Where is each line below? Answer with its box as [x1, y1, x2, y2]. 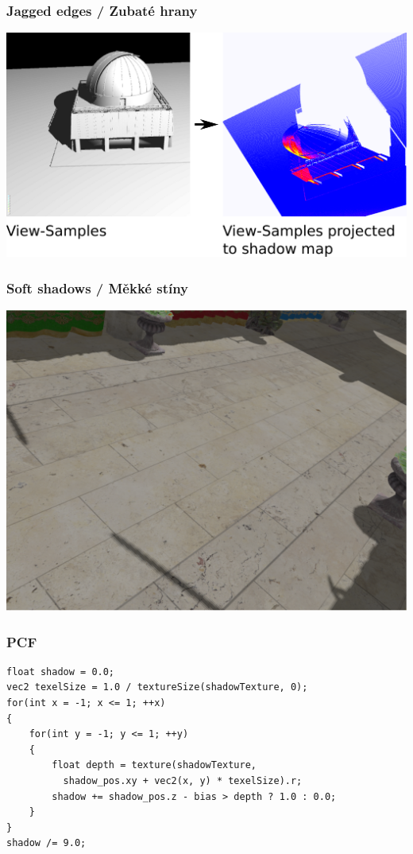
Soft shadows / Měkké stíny [6, 278, 189, 297]
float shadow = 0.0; [6, 666, 115, 677]
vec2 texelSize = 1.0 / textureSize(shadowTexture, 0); [6, 681, 308, 693]
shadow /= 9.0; [6, 837, 87, 849]
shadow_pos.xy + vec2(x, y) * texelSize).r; [63, 775, 303, 787]
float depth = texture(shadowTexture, [52, 759, 257, 771]
